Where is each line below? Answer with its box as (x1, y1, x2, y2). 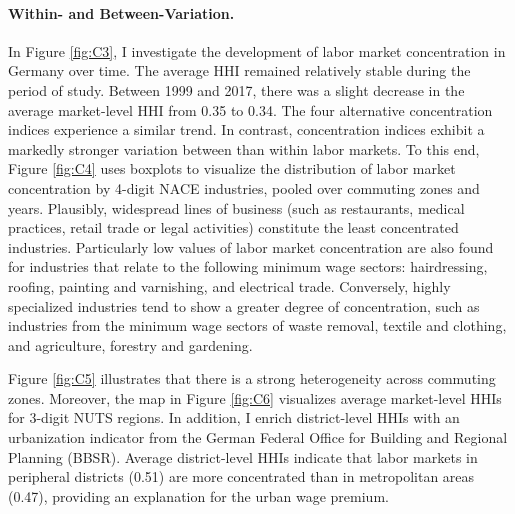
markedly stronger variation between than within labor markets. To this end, (8, 138, 480, 159)
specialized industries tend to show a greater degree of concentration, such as (8, 295, 480, 316)
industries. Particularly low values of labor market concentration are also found (8, 236, 494, 257)
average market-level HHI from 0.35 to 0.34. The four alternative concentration (8, 99, 493, 120)
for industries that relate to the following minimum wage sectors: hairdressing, (8, 256, 488, 277)
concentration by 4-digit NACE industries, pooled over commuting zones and (8, 177, 480, 198)
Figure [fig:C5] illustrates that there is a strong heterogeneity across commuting (8, 368, 496, 389)
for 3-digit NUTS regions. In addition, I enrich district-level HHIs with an (8, 407, 460, 428)
